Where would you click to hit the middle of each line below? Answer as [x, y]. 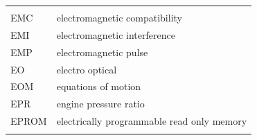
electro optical [87, 69]
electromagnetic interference [116, 34]
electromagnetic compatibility [119, 17]
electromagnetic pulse [102, 52]
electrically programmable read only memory [152, 121]
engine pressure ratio [100, 104]
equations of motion [99, 86]
